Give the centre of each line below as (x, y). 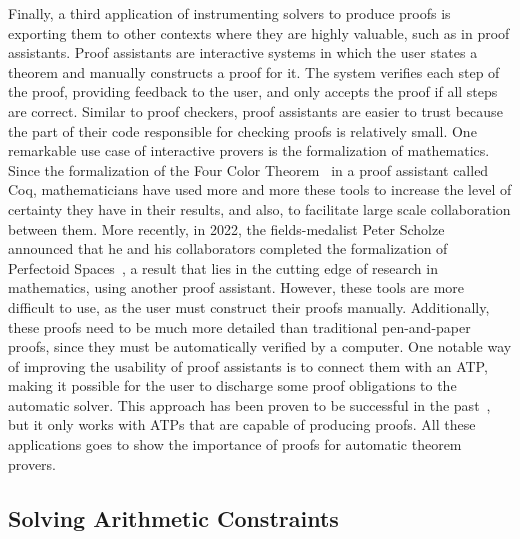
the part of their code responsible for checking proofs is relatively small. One (242, 130)
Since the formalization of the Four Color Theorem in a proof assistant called (248, 169)
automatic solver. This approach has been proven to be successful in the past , (249, 404)
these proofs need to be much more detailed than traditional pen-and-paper (239, 326)
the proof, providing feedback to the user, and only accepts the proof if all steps (253, 91)
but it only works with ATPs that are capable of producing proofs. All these (242, 424)
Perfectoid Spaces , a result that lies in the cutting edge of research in (223, 267)
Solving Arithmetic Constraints (173, 517)
